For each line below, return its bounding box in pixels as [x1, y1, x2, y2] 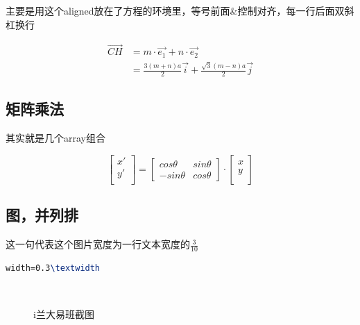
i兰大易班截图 [33, 307, 94, 322]
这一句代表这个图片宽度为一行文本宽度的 [6, 237, 190, 251]
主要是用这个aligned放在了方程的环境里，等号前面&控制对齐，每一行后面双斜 [6, 3, 354, 17]
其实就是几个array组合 [6, 131, 105, 145]
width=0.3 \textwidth [6, 262, 101, 273]
